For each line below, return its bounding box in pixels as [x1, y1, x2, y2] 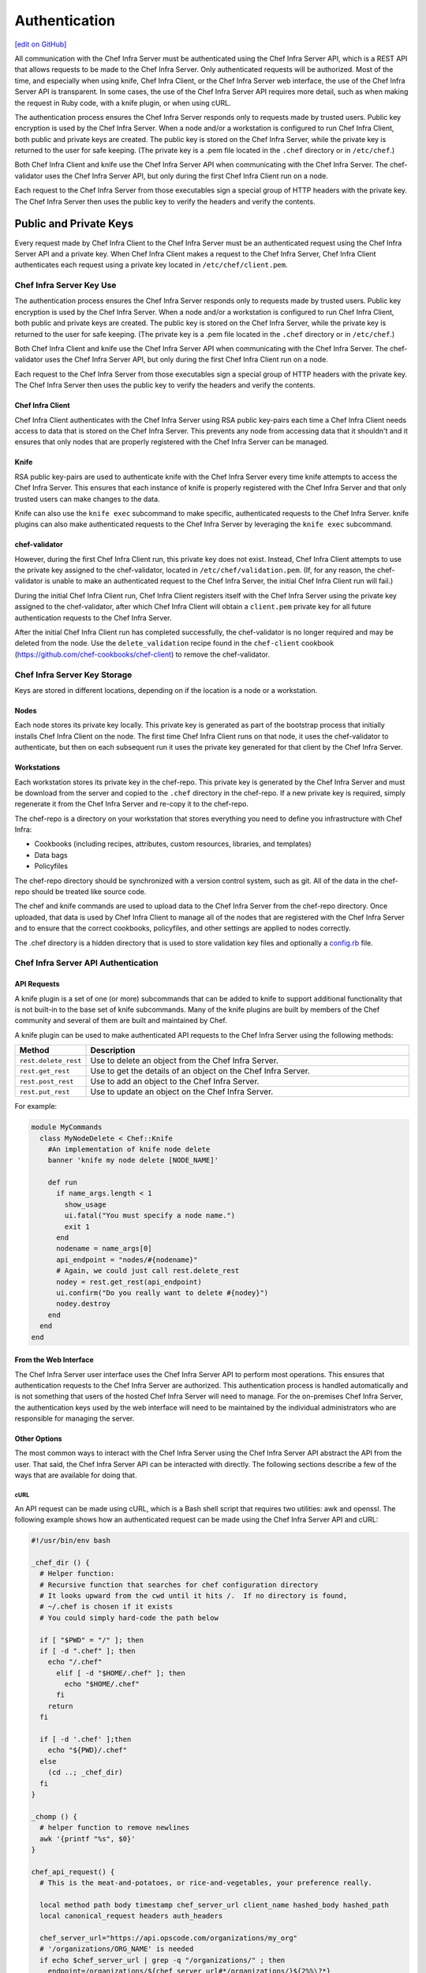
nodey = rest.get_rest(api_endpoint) [56, 1277, 203, 1286]
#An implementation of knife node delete [47, 1144, 211, 1154]
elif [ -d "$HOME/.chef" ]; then [56, 1668, 185, 1677]
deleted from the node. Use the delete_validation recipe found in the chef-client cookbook [14, 638, 334, 648]
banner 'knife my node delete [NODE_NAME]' [47, 1156, 219, 1165]
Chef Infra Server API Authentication [14, 957, 159, 968]
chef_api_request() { [31, 1867, 115, 1876]
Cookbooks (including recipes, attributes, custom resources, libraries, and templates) [34, 839, 312, 848]
